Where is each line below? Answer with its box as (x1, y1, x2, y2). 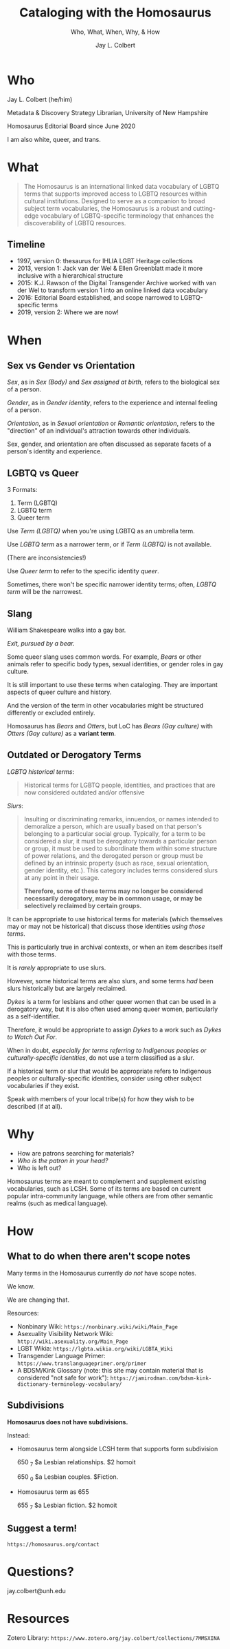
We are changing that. (7, 1295, 70, 1304)
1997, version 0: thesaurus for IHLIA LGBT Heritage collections (16, 257, 194, 265)
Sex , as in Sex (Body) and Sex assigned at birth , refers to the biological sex (7, 378, 220, 387)
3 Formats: (7, 486, 38, 494)
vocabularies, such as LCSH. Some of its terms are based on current (7, 1184, 201, 1193)
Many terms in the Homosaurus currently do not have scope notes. (7, 1269, 197, 1277)
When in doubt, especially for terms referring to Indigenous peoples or (7, 1046, 207, 1054)
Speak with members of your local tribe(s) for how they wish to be (7, 1094, 194, 1103)
